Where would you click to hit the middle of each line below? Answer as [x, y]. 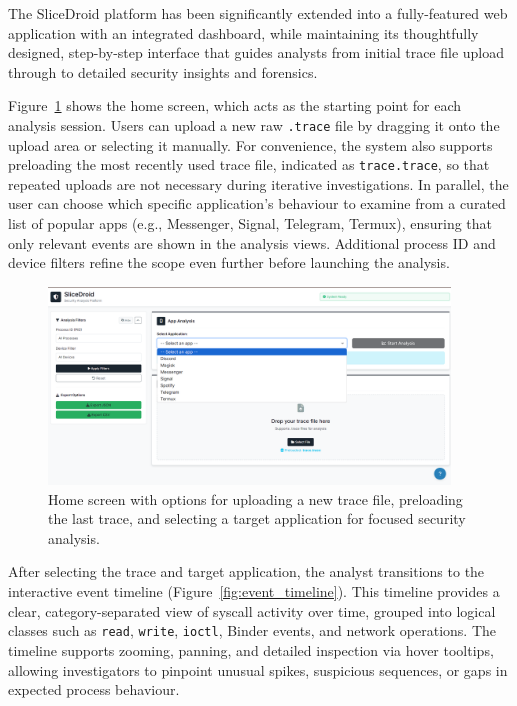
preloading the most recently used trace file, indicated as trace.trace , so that [249, 164]
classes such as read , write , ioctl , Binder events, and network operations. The [252, 630]
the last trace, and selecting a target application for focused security [257, 518]
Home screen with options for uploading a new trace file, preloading [255, 498]
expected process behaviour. [94, 689]
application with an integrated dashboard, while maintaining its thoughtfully [243, 32]
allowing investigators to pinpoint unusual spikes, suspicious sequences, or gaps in [258, 669]
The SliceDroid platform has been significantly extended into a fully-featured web [258, 13]
